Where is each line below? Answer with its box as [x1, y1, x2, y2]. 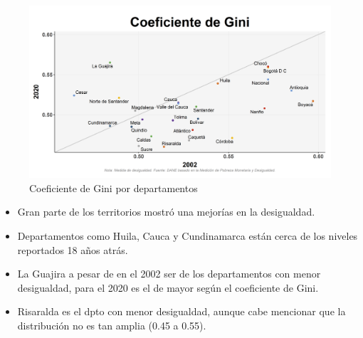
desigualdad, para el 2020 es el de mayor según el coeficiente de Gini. [17, 280, 319, 295]
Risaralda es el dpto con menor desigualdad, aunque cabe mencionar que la [17, 304, 346, 319]
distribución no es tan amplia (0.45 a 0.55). [17, 317, 206, 332]
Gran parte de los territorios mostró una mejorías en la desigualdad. [17, 204, 315, 219]
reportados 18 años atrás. [17, 242, 128, 257]
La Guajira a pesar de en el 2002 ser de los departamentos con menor [17, 266, 321, 281]
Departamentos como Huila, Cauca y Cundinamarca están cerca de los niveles [17, 228, 358, 243]
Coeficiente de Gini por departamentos [29, 180, 198, 195]
